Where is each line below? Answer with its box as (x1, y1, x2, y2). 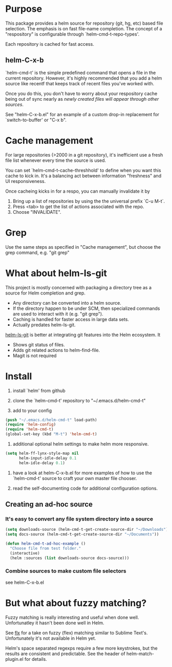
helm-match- (126, 651, 155, 657)
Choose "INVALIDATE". (12, 209, 61, 215)
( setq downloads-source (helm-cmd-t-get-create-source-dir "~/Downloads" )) (5, 527, 170, 532)
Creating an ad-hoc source (5, 500, 93, 509)
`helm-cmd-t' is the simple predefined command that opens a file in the (5, 69, 156, 76)
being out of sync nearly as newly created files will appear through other (5, 96, 159, 102)
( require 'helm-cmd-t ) (5, 427, 54, 432)
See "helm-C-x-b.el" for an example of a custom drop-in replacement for (5, 111, 160, 117)
